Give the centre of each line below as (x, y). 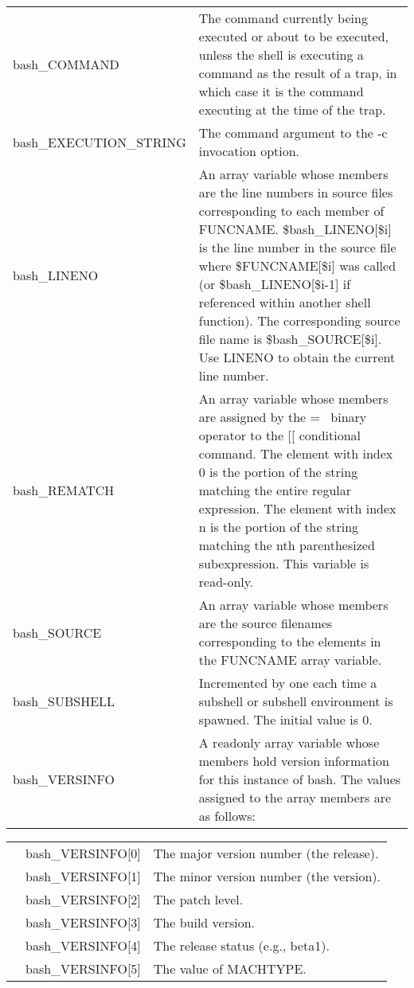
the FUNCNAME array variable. (290, 660)
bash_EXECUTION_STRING (100, 142)
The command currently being (283, 18)
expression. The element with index (297, 508)
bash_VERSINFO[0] (83, 853)
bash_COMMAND (66, 64)
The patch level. (198, 899)
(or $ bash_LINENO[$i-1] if (275, 284)
